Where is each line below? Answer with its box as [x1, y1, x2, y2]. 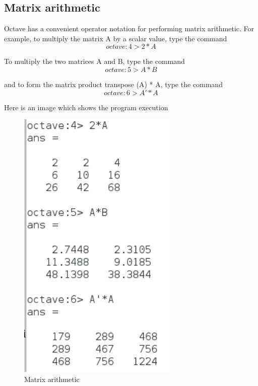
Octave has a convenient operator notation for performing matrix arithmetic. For [4, 23, 254, 34]
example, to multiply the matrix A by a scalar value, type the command [4, 33, 227, 43]
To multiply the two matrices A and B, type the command [4, 56, 185, 66]
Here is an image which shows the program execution [4, 102, 168, 112]
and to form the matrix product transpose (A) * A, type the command [4, 79, 223, 89]
